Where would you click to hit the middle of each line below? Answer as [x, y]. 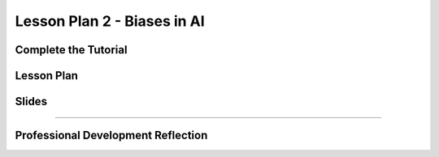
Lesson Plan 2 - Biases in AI [110, 21]
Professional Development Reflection [111, 136]
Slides [31, 102]
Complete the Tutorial [71, 50]
